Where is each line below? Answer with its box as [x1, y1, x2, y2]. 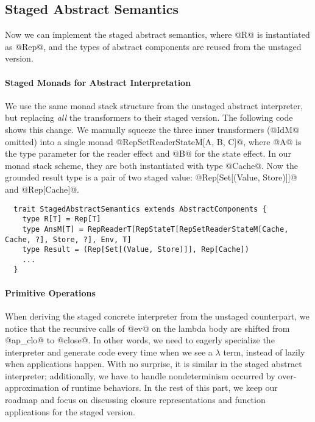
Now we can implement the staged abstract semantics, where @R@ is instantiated [5, 28, 310, 41]
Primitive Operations [5, 286, 96, 299]
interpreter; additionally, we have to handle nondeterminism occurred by [5, 369, 275, 382]
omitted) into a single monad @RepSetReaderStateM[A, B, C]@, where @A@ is [5, 135, 302, 148]
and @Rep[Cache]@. [5, 182, 79, 195]
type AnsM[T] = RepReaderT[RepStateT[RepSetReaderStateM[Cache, [22, 224, 289, 234]
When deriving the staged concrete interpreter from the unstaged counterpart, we [5, 309, 310, 322]
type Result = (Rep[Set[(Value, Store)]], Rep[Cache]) [22, 245, 249, 254]
